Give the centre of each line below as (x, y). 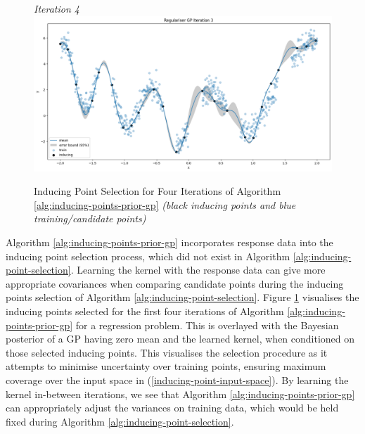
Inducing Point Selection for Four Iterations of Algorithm (158, 191)
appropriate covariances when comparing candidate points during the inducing (175, 283)
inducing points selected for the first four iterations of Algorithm (145, 311)
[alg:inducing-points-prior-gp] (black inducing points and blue (165, 204)
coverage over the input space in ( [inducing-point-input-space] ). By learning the (177, 380)
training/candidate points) (90, 218)
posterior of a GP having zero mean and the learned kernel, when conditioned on (180, 339)
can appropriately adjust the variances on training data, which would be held (172, 408)
